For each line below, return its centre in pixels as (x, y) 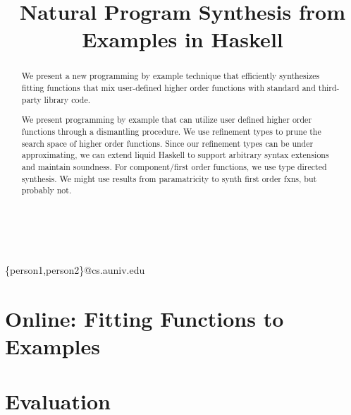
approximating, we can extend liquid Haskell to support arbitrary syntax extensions (175, 155)
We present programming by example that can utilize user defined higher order (167, 120)
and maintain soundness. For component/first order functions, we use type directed (174, 166)
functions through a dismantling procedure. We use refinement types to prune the (171, 131)
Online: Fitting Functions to (144, 318)
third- (329, 88)
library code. (67, 99)
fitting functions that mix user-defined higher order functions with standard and (168, 88)
